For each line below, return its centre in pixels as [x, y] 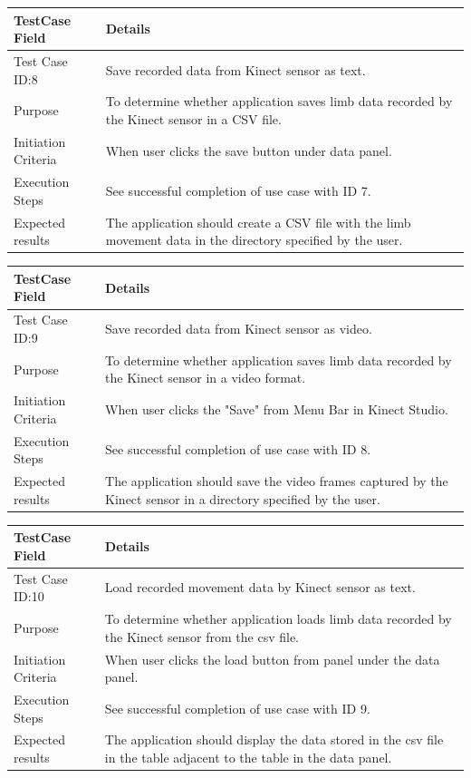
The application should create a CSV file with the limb [258, 222]
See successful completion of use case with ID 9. [237, 708]
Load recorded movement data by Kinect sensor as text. [260, 587]
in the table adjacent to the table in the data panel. [248, 758]
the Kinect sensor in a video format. [206, 378]
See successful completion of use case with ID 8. [238, 449]
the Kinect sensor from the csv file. [202, 636]
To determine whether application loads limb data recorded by [278, 619]
